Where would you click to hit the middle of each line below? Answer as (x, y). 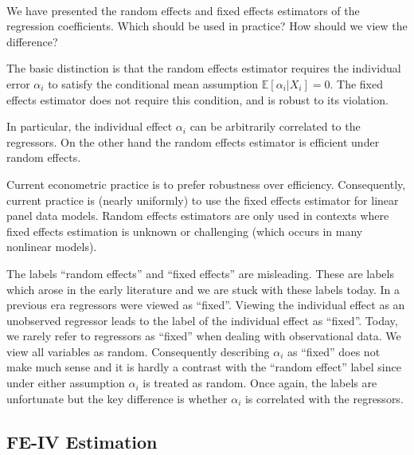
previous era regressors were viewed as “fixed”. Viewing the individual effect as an (206, 305)
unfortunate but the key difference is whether (117, 398)
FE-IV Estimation (82, 441)
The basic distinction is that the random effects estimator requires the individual (204, 68)
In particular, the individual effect (90, 126)
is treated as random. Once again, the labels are (260, 383)
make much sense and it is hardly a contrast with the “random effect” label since (204, 367)
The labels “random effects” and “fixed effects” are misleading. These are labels (200, 273)
